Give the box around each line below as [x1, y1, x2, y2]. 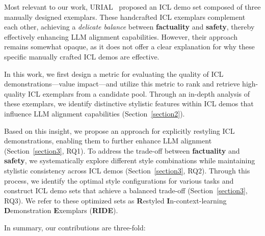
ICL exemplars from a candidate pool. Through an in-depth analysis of [28, 88, 250, 99]
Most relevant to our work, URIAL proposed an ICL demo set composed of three [4, 2, 261, 12]
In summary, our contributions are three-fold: [4, 222, 146, 232]
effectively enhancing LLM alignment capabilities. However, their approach [4, 31, 237, 42]
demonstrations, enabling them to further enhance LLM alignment [4, 135, 212, 146]
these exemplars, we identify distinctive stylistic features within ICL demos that [4, 98, 254, 109]
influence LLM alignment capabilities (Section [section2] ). [4, 108, 185, 119]
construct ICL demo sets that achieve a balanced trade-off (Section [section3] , [4, 185, 248, 196]
